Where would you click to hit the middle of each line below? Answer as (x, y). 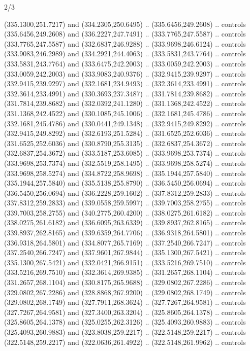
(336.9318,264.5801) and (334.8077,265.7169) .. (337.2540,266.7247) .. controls (125, 242)
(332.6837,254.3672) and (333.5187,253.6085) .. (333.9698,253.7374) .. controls (125, 153)
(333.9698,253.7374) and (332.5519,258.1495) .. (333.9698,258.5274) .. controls (125, 163)
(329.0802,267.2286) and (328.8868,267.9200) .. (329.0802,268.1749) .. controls (125, 292)
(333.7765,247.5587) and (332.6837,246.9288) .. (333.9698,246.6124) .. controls (125, 43)
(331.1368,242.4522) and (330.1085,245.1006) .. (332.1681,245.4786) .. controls (125, 113)
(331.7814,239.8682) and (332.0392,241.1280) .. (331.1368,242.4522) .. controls (125, 103)
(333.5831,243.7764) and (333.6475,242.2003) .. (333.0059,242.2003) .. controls (125, 63)
